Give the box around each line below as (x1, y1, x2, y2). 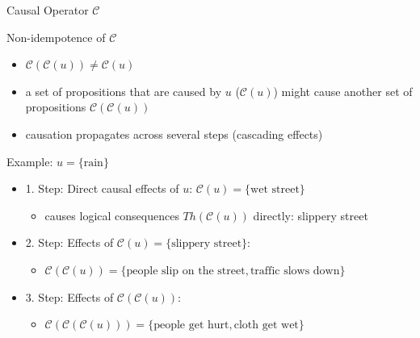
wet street (250, 184, 300, 196)
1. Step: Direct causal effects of (25, 180, 179, 197)
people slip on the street (126, 265, 246, 277)
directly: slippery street (253, 207, 368, 223)
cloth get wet (233, 319, 299, 332)
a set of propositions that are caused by (25, 82, 222, 99)
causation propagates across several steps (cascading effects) (25, 125, 323, 142)
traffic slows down (250, 265, 340, 277)
